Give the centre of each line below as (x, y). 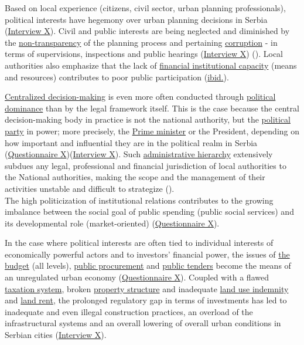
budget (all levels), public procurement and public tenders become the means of (148, 265)
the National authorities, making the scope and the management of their (135, 177)
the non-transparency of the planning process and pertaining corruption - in (141, 42)
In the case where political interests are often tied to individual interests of (139, 243)
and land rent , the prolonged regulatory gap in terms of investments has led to (146, 300)
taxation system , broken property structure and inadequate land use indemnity (147, 288)
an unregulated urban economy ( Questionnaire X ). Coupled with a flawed (137, 277)
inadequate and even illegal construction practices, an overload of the (129, 311)
